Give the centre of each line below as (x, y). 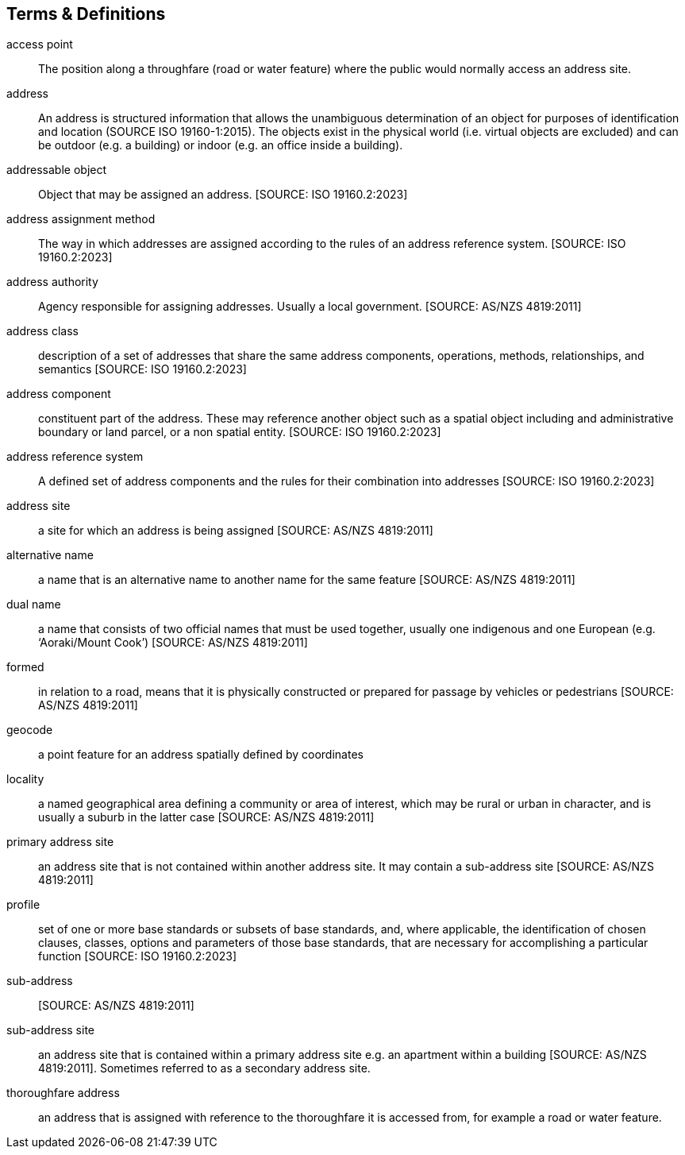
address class (42, 331)
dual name (34, 605)
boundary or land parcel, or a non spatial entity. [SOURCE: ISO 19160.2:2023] (240, 432)
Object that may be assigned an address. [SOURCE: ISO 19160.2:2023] (223, 195)
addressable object (57, 170)
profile (23, 905)
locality (25, 779)
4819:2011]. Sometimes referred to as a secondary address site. (204, 1068)
